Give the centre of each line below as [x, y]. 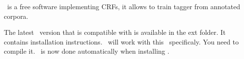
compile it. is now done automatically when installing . [87, 51]
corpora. [16, 16]
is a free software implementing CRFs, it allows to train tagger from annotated [123, 6]
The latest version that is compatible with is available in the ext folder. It [115, 32]
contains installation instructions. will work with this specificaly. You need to [121, 41]
